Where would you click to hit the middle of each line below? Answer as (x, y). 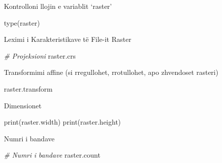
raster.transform (28, 88)
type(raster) (22, 22)
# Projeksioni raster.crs (40, 55)
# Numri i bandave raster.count (52, 155)
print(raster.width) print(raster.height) (63, 122)
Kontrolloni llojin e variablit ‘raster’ (58, 6)
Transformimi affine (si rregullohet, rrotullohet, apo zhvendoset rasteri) (111, 72)
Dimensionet (23, 105)
